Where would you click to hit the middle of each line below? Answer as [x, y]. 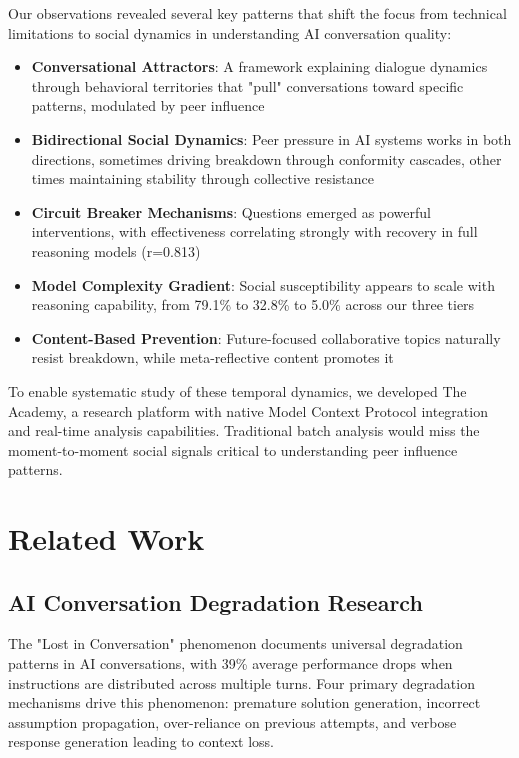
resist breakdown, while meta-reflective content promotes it [212, 357]
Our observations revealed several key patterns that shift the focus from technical [257, 13]
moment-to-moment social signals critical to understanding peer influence [233, 449]
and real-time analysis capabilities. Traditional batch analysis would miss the [244, 430]
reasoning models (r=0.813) [116, 250]
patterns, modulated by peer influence [148, 105]
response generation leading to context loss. [141, 741]
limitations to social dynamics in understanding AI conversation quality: [230, 32]
